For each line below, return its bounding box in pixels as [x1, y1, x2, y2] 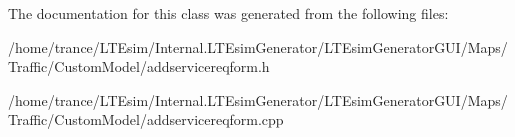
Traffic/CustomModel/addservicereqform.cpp [8, 109, 284, 130]
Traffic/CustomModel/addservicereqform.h [8, 56, 270, 77]
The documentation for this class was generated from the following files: [8, 3, 449, 23]
